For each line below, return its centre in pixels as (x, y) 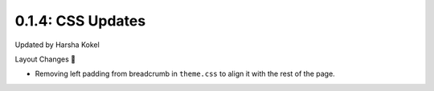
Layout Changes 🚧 (45, 59)
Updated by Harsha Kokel (57, 45)
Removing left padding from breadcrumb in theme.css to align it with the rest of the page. (185, 74)
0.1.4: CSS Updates (80, 21)
